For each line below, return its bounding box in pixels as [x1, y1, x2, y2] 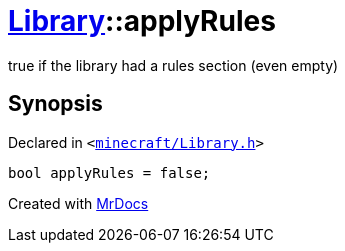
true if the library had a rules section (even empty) [8, 56, 339, 74]
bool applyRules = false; [8, 164, 211, 181]
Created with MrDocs [8, 194, 149, 212]
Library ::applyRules [8, 4, 276, 38]
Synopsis [8, 91, 103, 117]
